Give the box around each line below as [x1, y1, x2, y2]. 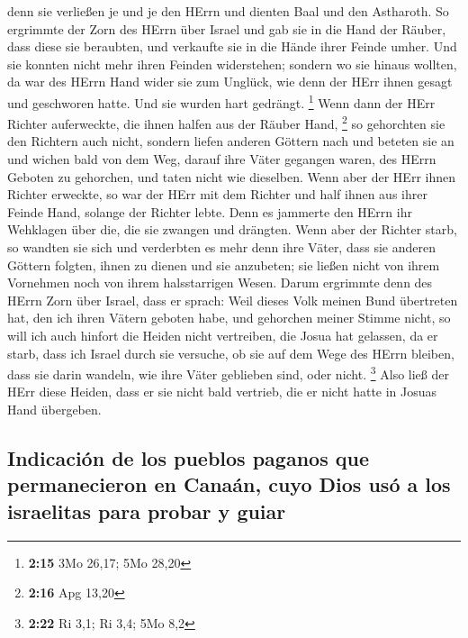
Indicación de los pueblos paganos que [7, 444, 369, 472]
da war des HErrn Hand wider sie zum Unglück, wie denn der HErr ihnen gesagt [7, 72, 453, 91]
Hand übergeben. [7, 400, 102, 419]
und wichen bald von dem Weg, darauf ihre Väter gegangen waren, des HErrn [7, 150, 436, 169]
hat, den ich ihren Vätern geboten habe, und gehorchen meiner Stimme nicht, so [7, 308, 451, 327]
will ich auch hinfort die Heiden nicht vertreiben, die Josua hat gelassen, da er [7, 326, 438, 344]
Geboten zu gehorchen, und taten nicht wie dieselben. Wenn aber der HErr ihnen [7, 167, 455, 186]
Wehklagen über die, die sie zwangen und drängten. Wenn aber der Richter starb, [7, 220, 457, 239]
